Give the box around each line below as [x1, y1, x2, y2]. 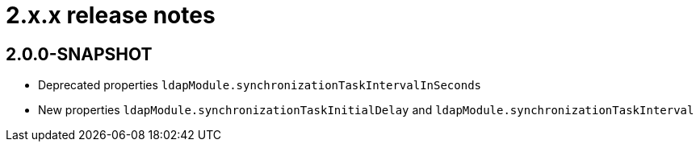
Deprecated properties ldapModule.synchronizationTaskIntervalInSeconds [38, 78, 481, 92]
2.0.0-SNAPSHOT [6, 43, 153, 64]
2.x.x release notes [6, 2, 216, 29]
